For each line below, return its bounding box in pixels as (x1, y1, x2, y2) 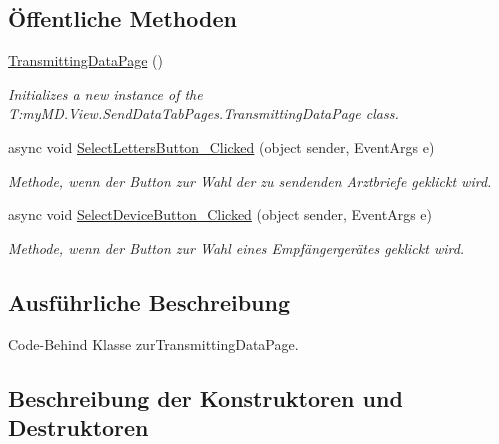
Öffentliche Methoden (8, 3, 237, 34)
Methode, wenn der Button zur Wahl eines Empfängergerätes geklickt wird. (8, 237, 465, 258)
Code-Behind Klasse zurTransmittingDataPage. (8, 333, 299, 354)
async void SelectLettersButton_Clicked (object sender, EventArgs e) (8, 136, 435, 157)
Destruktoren (8, 411, 149, 442)
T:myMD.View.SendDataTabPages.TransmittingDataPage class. (8, 103, 399, 124)
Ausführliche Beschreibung (8, 286, 290, 317)
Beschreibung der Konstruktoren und (8, 382, 403, 413)
